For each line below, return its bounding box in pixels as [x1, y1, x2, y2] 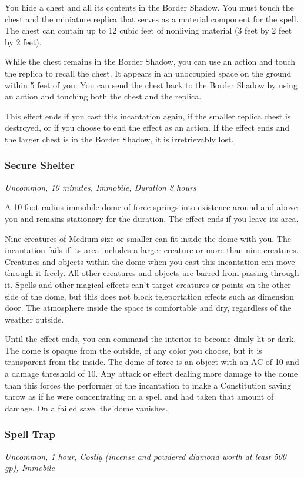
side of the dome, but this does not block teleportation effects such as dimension [5, 290, 295, 302]
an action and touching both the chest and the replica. [5, 90, 202, 102]
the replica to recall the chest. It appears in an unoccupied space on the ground [5, 67, 292, 79]
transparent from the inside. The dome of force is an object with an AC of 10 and [5, 356, 299, 368]
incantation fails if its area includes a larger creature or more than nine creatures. [5, 244, 299, 256]
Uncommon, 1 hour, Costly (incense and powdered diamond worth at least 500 [5, 450, 286, 462]
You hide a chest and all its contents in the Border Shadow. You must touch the [5, 1, 294, 13]
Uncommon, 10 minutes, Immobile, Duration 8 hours [5, 181, 196, 193]
